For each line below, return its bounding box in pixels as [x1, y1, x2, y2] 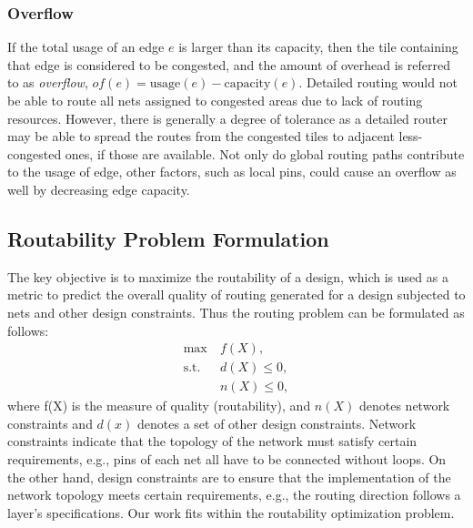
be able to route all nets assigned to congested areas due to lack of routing [7, 91, 423, 109]
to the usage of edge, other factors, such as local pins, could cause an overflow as [7, 162, 457, 181]
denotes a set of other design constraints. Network [137, 413, 417, 432]
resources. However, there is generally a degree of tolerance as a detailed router [7, 108, 448, 127]
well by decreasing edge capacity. [7, 179, 190, 198]
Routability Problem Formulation [7, 224, 329, 252]
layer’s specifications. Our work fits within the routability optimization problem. [7, 503, 455, 522]
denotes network [358, 396, 450, 415]
